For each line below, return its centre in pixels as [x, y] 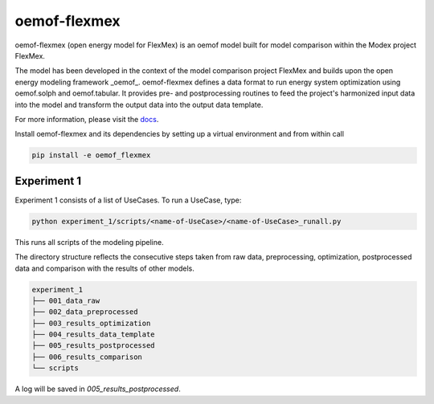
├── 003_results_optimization [91, 323]
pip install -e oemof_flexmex [91, 155]
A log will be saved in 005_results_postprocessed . [98, 389]
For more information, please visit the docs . [87, 119]
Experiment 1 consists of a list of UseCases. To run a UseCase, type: [128, 200]
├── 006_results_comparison [87, 357]
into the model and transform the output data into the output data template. [139, 104]
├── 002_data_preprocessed [85, 312]
